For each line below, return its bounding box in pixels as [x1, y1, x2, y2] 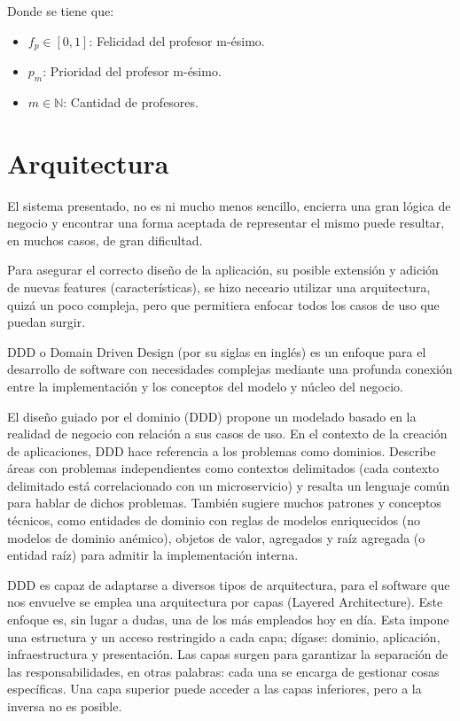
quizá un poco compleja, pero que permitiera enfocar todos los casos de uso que [7, 295, 440, 314]
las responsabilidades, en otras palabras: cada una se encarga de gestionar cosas [7, 662, 440, 680]
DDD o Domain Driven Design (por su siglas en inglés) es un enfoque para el [7, 342, 426, 360]
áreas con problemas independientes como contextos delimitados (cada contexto [7, 459, 440, 477]
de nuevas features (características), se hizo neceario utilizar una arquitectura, [7, 277, 431, 296]
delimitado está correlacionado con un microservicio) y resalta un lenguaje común [7, 476, 450, 494]
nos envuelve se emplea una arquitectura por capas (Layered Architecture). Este [7, 593, 443, 611]
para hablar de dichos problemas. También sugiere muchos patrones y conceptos [7, 493, 441, 512]
